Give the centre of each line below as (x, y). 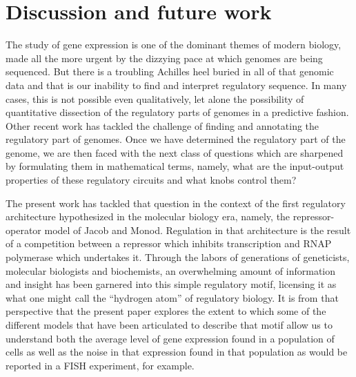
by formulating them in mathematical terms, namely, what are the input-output (175, 166)
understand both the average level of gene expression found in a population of (170, 338)
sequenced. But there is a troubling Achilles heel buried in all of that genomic (170, 71)
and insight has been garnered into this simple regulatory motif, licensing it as (171, 284)
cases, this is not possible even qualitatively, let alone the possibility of (155, 98)
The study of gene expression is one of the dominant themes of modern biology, (174, 45)
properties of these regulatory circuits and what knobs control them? (151, 180)
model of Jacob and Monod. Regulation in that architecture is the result (198, 230)
